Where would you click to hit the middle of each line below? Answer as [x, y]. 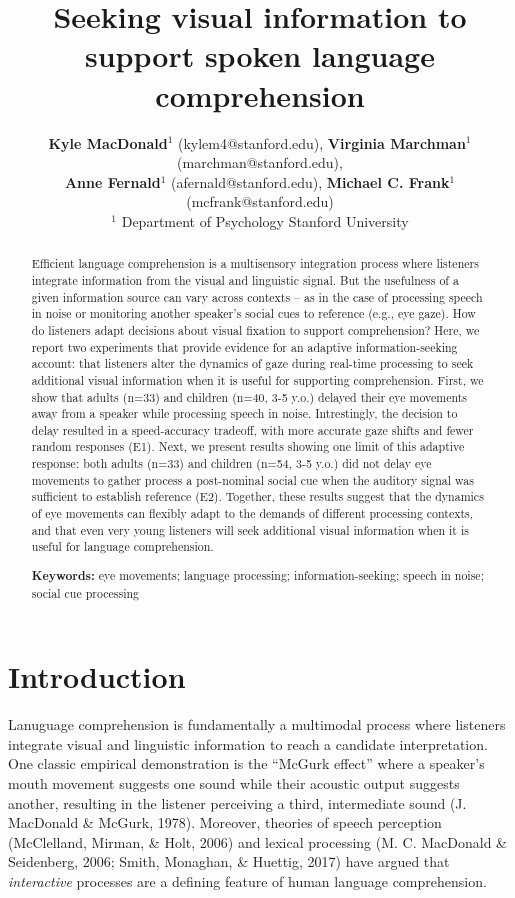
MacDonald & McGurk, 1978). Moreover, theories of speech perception [225, 822]
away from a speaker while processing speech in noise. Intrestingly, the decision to [244, 413]
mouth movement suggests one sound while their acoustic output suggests [234, 783]
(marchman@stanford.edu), [260, 162]
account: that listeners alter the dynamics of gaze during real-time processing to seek [252, 363]
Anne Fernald [112, 181]
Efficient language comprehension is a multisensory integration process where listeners [255, 263]
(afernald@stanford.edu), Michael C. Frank [310, 181]
